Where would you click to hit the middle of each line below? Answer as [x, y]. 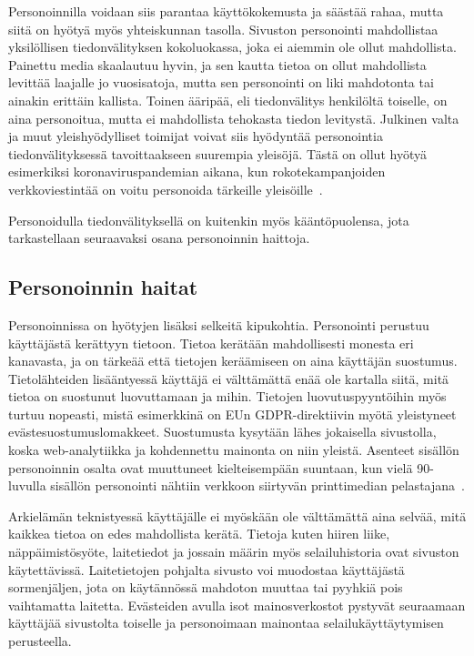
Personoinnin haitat [103, 287]
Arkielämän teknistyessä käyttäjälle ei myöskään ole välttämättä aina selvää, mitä [237, 515]
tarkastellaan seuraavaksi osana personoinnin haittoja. [159, 238]
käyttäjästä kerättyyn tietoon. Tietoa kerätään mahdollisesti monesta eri [211, 343]
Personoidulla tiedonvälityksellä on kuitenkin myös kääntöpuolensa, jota [209, 220]
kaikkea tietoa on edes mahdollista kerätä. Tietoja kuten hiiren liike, [199, 534]
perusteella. [40, 641]
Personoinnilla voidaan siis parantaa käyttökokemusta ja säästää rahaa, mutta [226, 11]
